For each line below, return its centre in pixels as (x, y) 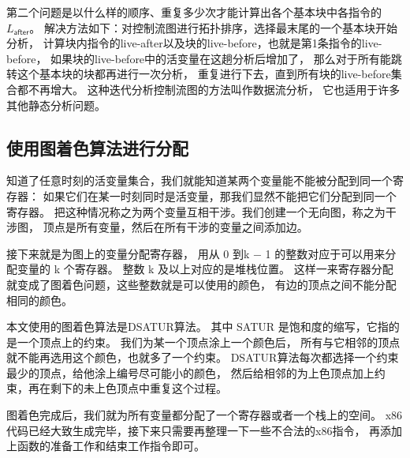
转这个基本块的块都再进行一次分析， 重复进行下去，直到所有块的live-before (199, 74)
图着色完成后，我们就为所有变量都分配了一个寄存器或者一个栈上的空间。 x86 (205, 415)
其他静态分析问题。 (56, 105)
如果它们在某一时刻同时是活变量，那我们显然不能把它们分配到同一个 (220, 195)
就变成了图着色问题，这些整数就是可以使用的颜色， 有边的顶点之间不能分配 (201, 284)
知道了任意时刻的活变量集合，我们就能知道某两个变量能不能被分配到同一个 (199, 180)
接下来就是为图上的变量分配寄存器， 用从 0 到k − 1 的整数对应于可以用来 (196, 253)
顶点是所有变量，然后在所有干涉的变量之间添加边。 (175, 227)
